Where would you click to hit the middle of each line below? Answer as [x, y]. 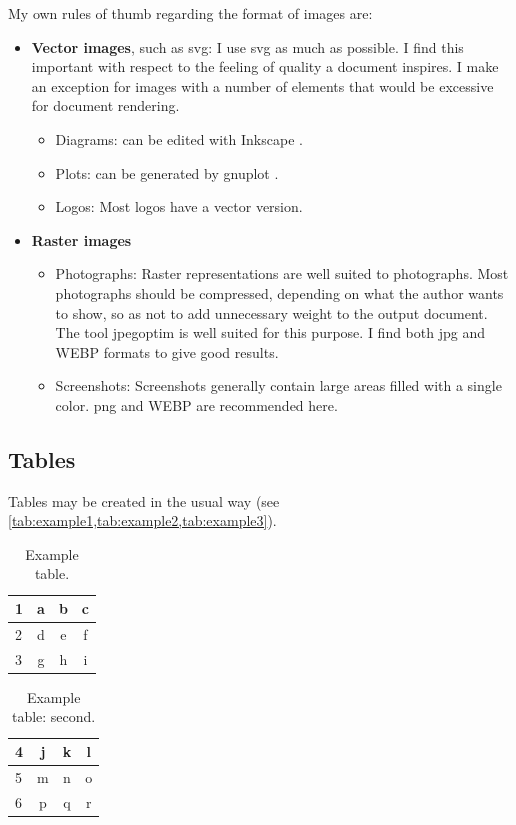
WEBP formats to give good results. [167, 351]
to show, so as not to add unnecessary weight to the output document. [271, 312]
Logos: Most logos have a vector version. [179, 206]
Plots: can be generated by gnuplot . [167, 172]
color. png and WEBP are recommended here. [196, 404]
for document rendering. [105, 105]
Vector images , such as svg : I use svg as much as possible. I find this [247, 46]
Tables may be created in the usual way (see [144, 500]
